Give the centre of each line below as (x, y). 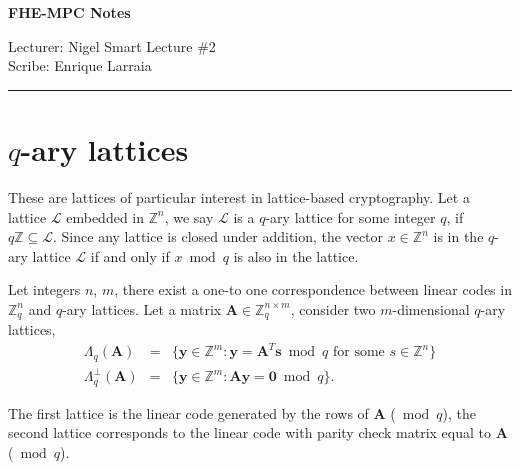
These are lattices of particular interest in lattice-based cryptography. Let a (239, 196)
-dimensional (431, 308)
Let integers (44, 289)
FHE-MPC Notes (69, 12)
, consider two (333, 308)
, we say (189, 216)
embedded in (105, 216)
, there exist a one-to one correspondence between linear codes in (313, 289)
